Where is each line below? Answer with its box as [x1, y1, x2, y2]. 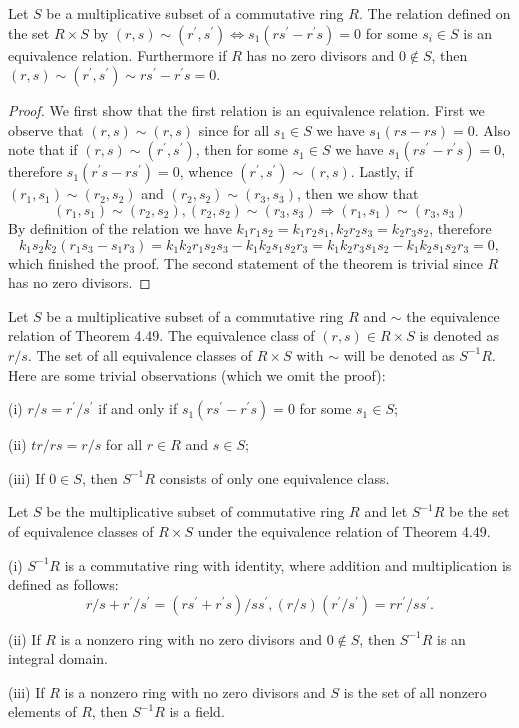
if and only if [98, 398, 178, 419]
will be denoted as [343, 344, 455, 365]
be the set [449, 501, 510, 522]
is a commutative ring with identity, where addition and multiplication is [64, 554, 512, 575]
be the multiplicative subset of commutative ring [46, 501, 345, 522]
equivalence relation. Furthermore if [8, 44, 227, 65]
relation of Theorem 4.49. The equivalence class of [8, 325, 315, 346]
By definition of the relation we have [8, 217, 232, 238]
